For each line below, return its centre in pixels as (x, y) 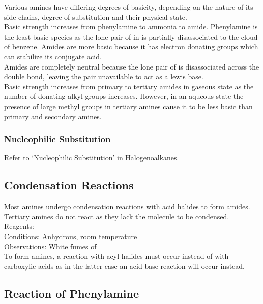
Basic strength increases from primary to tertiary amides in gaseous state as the (129, 86)
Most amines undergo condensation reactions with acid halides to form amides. (127, 206)
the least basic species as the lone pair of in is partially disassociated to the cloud (131, 36)
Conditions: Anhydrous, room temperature (71, 236)
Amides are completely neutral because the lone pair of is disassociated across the (132, 66)
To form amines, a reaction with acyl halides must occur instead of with (116, 256)
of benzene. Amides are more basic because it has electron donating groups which (131, 46)
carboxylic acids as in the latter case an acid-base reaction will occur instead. (125, 266)
